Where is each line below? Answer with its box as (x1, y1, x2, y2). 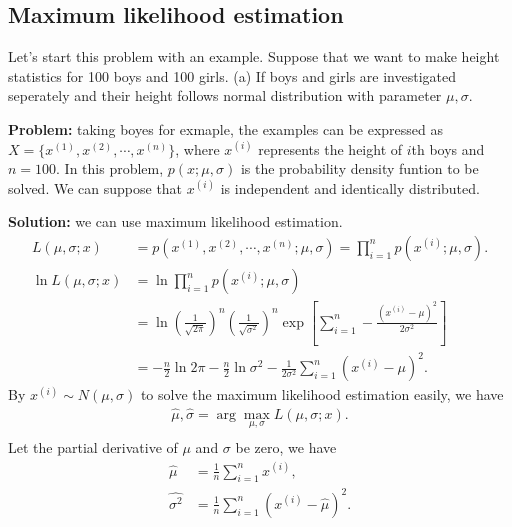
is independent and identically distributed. (220, 177, 480, 198)
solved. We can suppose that (8, 177, 183, 198)
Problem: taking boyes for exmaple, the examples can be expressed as (8, 118, 443, 139)
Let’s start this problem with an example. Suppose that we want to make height (8, 46, 500, 67)
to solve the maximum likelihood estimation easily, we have (140, 384, 504, 405)
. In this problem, (56, 158, 164, 179)
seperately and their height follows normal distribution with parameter (8, 85, 442, 106)
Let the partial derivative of (8, 437, 178, 458)
